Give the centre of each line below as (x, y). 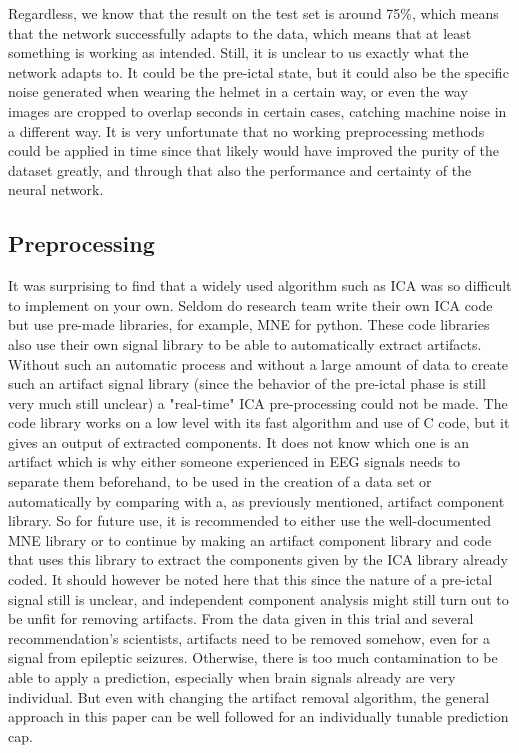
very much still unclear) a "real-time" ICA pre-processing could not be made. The (258, 402)
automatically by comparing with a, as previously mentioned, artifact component (256, 500)
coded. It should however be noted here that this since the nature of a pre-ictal (250, 579)
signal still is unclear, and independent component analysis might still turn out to (258, 598)
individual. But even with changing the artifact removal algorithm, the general (249, 696)
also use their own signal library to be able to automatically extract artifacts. (245, 343)
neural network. (56, 189)
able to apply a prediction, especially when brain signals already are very (232, 677)
